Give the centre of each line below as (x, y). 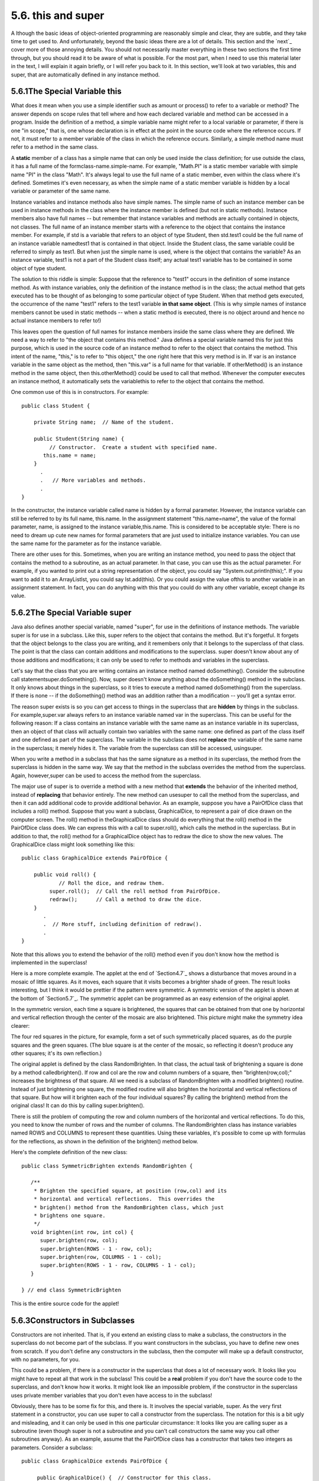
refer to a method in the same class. (55, 147)
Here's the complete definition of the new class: (69, 1152)
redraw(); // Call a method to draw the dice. (126, 900)
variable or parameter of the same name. (61, 191)
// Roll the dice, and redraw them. (112, 883)
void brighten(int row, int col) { (82, 1232)
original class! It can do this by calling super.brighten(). (78, 1105)
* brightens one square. (69, 1215)
